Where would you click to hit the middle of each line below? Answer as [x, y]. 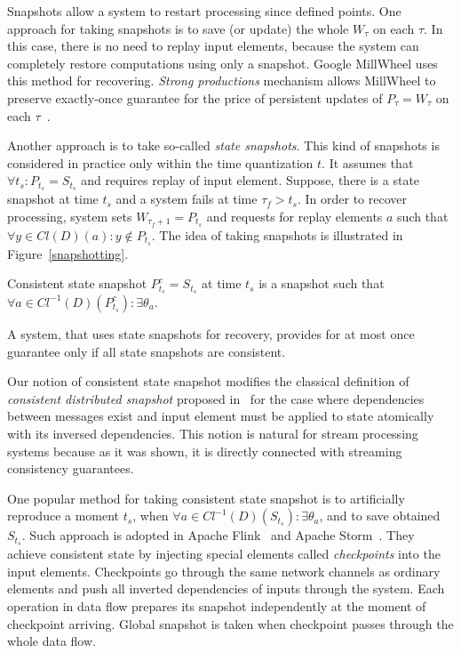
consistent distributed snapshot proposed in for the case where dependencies [216, 398]
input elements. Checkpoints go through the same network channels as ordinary [224, 571]
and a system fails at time [187, 199]
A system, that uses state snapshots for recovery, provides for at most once [211, 333]
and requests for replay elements [294, 216]
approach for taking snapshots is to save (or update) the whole [178, 28]
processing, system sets [70, 216]
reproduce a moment [64, 516]
